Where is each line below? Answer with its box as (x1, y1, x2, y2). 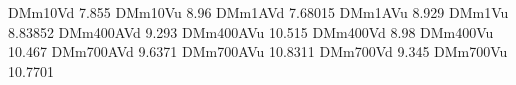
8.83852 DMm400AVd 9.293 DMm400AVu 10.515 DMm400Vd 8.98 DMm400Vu (8, 21, 494, 42)
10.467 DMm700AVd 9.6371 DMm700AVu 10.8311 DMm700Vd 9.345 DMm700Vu (8, 41, 508, 62)
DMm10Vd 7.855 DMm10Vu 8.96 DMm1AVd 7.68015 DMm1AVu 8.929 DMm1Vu (8, 2, 509, 22)
